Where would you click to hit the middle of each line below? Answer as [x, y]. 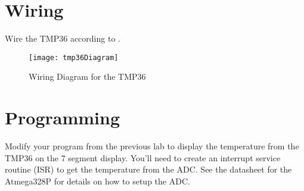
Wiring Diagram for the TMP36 [87, 76]
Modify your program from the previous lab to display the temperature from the [152, 146]
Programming [62, 118]
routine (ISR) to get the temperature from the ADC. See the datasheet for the [148, 169]
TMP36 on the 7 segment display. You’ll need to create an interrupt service [143, 157]
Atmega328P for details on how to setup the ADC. [97, 181]
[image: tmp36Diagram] [74, 57]
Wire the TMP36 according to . [63, 38]
